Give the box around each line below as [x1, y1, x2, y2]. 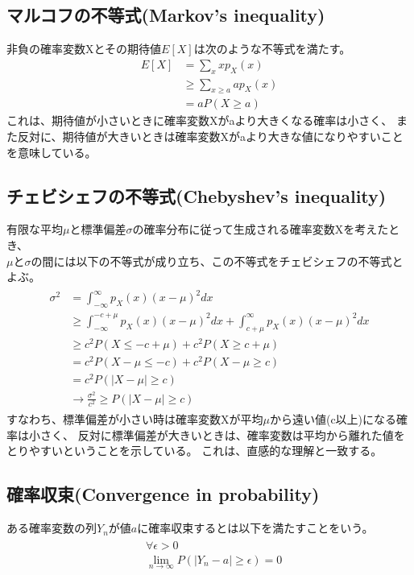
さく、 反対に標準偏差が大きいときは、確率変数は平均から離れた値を [39, 426, 405, 443]
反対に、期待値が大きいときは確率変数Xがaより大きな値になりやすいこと [17, 128, 404, 145]
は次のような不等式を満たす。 [193, 40, 351, 57]
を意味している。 [6, 143, 97, 160]
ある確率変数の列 [6, 519, 97, 536]
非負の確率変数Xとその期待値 [6, 40, 162, 57]
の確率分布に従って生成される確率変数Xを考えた [132, 221, 389, 238]
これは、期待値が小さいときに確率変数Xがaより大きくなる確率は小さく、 [6, 112, 393, 129]
